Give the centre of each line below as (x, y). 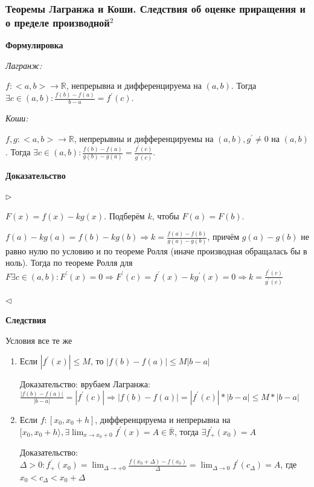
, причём (223, 237)
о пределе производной (58, 22)
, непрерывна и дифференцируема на (134, 85)
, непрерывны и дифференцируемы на (144, 138)
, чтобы (165, 216)
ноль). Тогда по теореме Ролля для (69, 263)
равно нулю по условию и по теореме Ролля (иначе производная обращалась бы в (156, 250)
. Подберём (124, 216)
